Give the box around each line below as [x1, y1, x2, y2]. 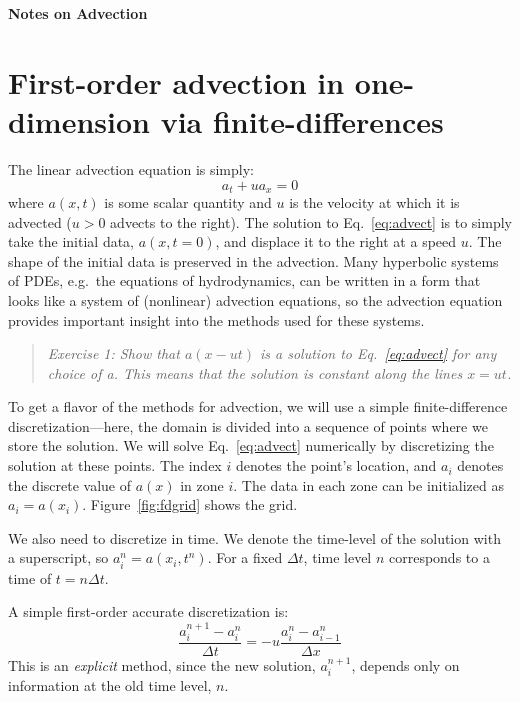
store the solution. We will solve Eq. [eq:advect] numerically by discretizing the [8, 435, 494, 456]
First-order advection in [8, 61, 345, 102]
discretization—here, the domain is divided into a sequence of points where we [8, 415, 488, 436]
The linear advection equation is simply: [8, 158, 254, 179]
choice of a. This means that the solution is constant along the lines [47, 362, 463, 383]
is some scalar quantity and [104, 191, 272, 212]
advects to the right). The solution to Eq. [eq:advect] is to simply [110, 211, 512, 232]
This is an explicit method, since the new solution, [8, 655, 316, 676]
